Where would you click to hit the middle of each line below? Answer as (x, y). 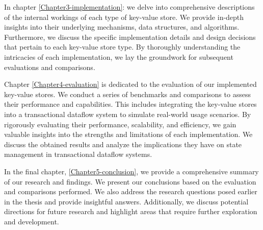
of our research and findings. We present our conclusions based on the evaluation (130, 181)
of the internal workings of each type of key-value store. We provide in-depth (124, 17)
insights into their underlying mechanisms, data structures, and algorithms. (122, 27)
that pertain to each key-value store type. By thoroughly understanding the (122, 47)
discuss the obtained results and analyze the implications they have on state (123, 144)
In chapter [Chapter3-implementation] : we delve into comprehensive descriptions (129, 7)
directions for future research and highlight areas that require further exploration (131, 211)
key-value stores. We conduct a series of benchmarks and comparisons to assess (127, 94)
